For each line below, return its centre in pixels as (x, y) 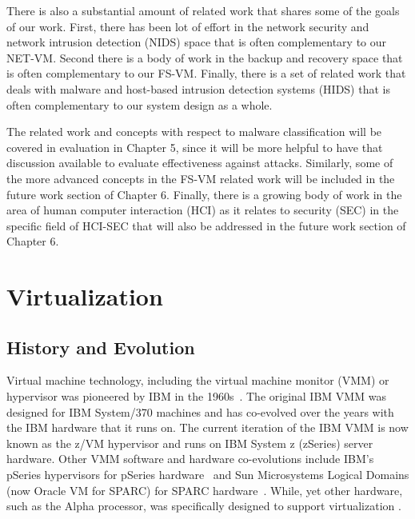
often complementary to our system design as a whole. (140, 104)
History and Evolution (101, 347)
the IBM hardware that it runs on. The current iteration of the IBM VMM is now (207, 427)
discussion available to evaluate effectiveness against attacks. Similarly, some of (200, 163)
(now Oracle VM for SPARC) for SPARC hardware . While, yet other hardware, (205, 490)
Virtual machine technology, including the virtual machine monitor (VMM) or (198, 380)
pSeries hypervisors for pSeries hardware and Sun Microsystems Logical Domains (208, 475)
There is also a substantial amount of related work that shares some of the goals (203, 10)
